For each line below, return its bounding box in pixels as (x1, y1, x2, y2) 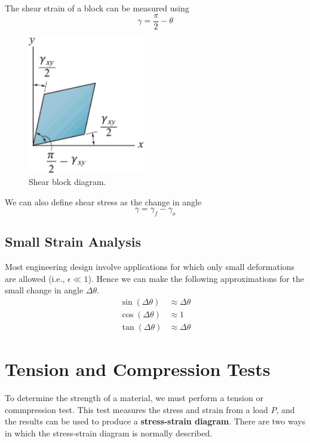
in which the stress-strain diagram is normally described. (5, 426, 213, 439)
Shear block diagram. (29, 175, 106, 188)
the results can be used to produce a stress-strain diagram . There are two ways (5, 415, 306, 427)
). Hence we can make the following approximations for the (88, 272, 304, 284)
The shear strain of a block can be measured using (5, 2, 189, 14)
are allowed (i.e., (5, 272, 65, 284)
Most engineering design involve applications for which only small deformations (5, 260, 295, 273)
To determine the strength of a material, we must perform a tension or (5, 392, 263, 404)
